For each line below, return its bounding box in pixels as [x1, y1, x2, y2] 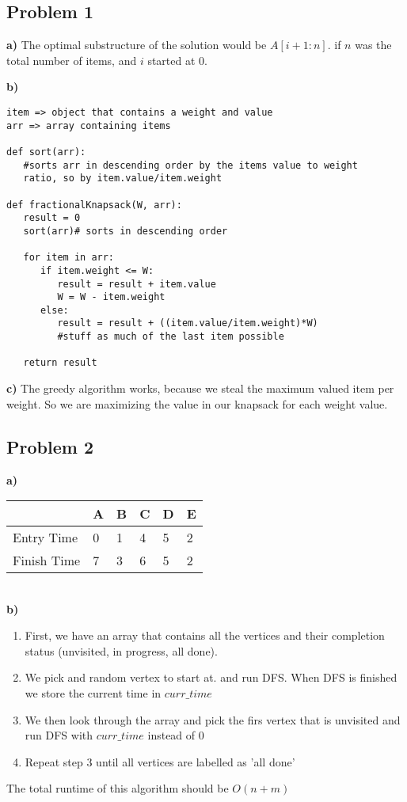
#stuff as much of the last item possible [57, 331, 284, 343]
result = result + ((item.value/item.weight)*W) [57, 317, 318, 329]
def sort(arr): [6, 146, 86, 158]
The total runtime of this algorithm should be [6, 780, 229, 796]
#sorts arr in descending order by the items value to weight [23, 159, 358, 171]
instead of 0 [147, 727, 204, 743]
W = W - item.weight [57, 291, 165, 303]
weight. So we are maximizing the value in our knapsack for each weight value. [6, 395, 388, 412]
